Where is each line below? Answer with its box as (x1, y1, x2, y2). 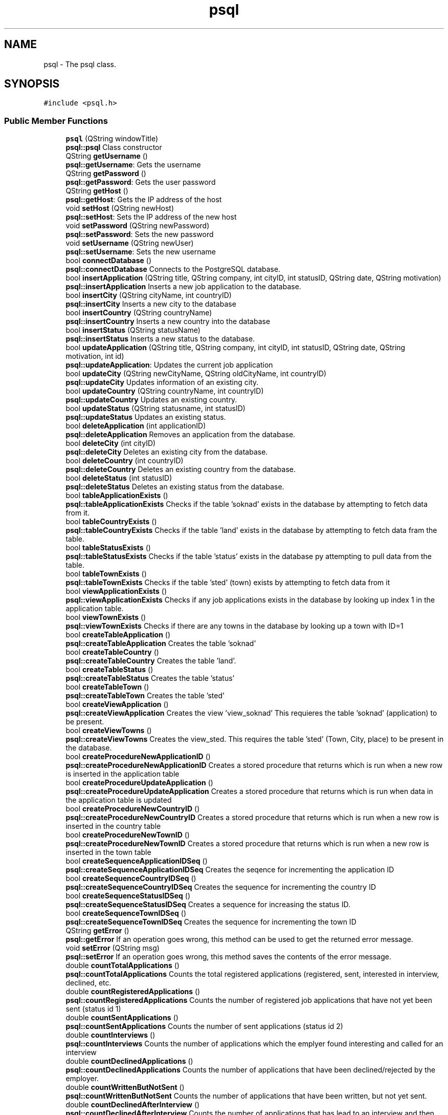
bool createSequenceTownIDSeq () (65, 909, 187, 918)
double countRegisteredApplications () (65, 987, 200, 996)
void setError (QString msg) (65, 944, 160, 953)
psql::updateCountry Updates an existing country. (65, 395, 237, 404)
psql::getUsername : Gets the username (65, 160, 201, 169)
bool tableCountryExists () (65, 517, 157, 526)
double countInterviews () (65, 1031, 155, 1040)
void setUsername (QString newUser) (65, 239, 194, 248)
